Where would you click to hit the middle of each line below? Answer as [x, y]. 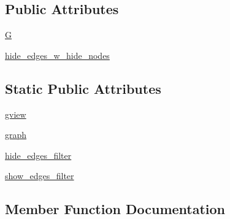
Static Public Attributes [83, 88]
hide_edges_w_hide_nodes [57, 55]
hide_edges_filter [38, 155]
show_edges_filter [40, 176]
